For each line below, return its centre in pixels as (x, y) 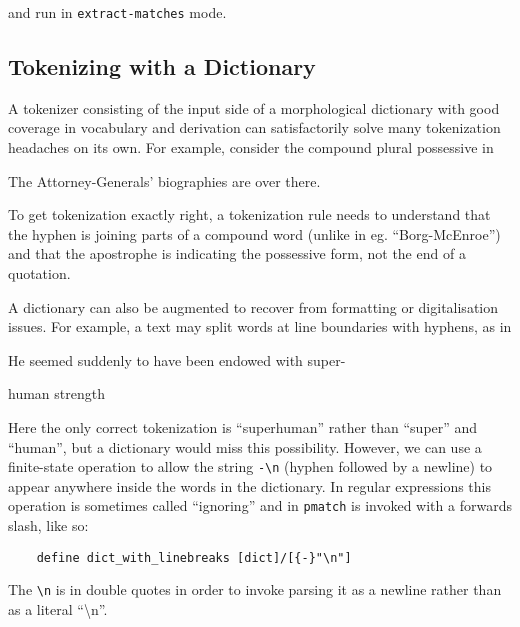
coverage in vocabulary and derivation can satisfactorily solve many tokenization (254, 127)
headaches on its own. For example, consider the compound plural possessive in (251, 147)
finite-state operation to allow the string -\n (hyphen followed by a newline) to (250, 466)
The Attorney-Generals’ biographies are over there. (164, 180)
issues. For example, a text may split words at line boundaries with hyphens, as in (260, 326)
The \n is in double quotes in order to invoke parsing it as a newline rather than (255, 589)
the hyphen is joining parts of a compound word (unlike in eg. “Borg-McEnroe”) (254, 233)
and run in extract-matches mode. (117, 12)
